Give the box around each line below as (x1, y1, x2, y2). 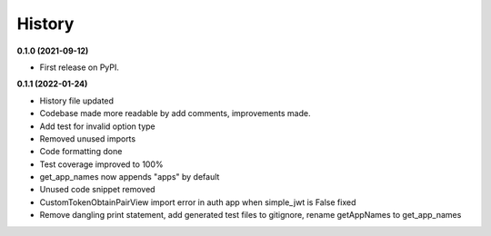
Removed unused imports (39, 133, 136, 144)
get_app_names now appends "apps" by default (39, 172, 220, 182)
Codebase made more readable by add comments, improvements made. (39, 108, 311, 119)
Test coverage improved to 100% (39, 159, 164, 170)
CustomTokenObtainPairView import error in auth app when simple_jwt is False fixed (39, 196, 356, 208)
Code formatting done (39, 146, 123, 157)
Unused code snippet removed (39, 184, 155, 195)
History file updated (39, 95, 114, 106)
